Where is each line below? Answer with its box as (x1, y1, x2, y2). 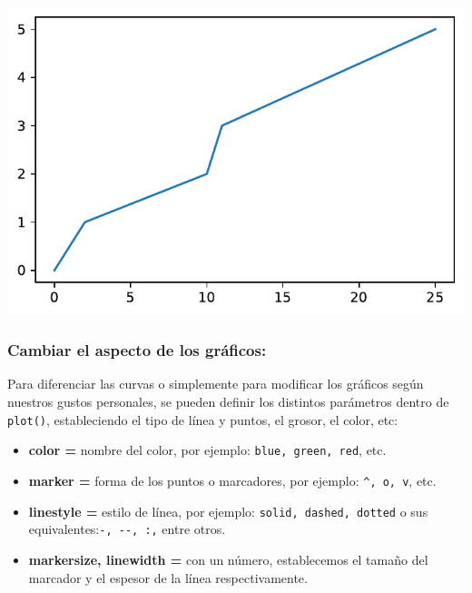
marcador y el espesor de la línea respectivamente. (28, 568, 308, 587)
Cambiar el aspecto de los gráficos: (7, 339, 267, 361)
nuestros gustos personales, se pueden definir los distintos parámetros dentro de (7, 392, 449, 411)
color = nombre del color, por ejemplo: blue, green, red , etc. (28, 440, 387, 460)
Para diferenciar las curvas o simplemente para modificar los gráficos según (7, 374, 424, 393)
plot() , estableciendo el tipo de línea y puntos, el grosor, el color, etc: (7, 410, 398, 429)
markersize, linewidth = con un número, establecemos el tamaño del (28, 549, 428, 568)
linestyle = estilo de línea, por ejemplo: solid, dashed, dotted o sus (28, 501, 428, 520)
